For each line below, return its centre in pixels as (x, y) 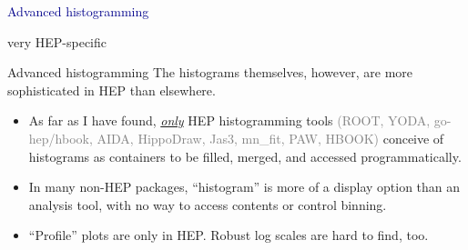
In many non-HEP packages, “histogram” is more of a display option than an (244, 187)
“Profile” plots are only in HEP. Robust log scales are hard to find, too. (229, 235)
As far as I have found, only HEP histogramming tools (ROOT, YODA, (229, 120)
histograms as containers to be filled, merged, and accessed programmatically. (245, 156)
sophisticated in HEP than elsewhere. (112, 90)
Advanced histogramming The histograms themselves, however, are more (210, 72)
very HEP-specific (57, 41)
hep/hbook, (61, 138)
